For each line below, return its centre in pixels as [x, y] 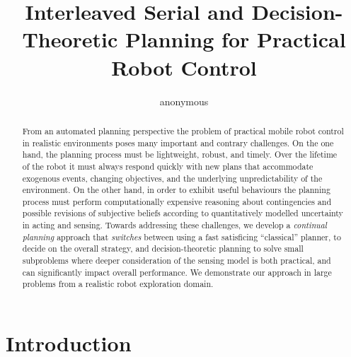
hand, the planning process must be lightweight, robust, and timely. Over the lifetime [180, 154]
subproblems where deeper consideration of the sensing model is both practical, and [177, 261]
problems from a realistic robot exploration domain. [118, 284]
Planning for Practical [236, 39]
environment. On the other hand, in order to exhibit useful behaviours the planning [176, 190]
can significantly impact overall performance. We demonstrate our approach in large [177, 272]
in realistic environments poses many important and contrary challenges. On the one [178, 142]
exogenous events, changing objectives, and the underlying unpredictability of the [172, 178]
